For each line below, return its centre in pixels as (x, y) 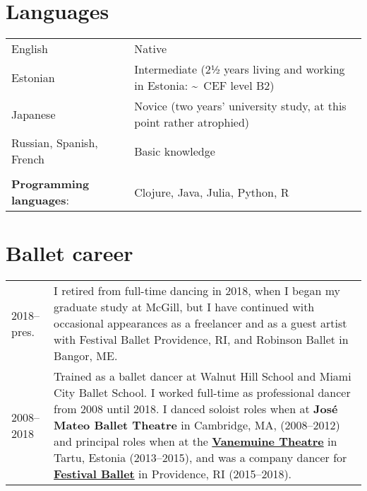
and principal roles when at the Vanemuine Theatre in (195, 441)
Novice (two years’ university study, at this (240, 106)
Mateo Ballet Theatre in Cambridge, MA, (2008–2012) (197, 425)
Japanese (34, 114)
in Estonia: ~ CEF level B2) (204, 86)
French (28, 159)
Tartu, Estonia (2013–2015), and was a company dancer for (200, 458)
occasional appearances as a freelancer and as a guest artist (200, 323)
